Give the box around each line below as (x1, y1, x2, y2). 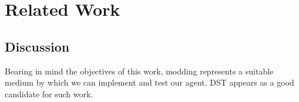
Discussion (5, 37, 70, 55)
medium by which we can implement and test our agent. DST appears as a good (5, 76, 294, 89)
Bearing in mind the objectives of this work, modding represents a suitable (5, 64, 274, 77)
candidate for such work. (5, 87, 93, 100)
